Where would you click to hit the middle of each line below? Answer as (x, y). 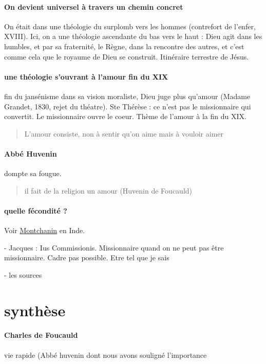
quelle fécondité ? (36, 210)
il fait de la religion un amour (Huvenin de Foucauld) (108, 190)
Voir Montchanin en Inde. (45, 230)
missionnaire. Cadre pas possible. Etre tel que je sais (87, 257)
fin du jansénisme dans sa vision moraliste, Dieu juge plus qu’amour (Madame (127, 96)
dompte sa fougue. (33, 173)
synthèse (35, 310)
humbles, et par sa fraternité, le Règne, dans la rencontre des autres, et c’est (124, 46)
